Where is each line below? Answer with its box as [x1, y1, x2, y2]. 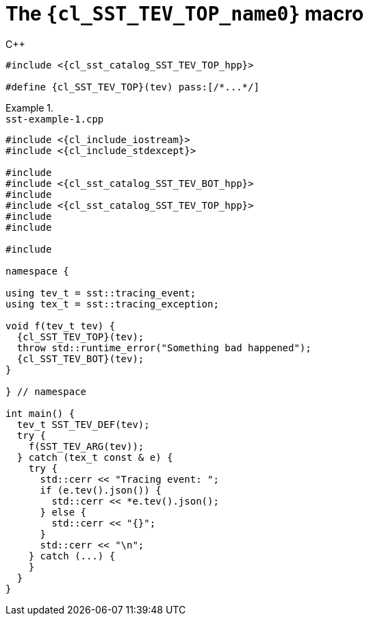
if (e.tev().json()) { [40, 484, 162, 496]
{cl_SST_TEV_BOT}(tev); [16, 353, 144, 364]
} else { [40, 506, 87, 518]
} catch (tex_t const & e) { [16, 451, 173, 463]
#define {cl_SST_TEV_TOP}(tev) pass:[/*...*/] [5, 81, 259, 92]
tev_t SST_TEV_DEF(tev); [16, 418, 150, 430]
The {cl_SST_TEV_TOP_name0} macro [5, 2, 364, 25]
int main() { [5, 407, 75, 419]
